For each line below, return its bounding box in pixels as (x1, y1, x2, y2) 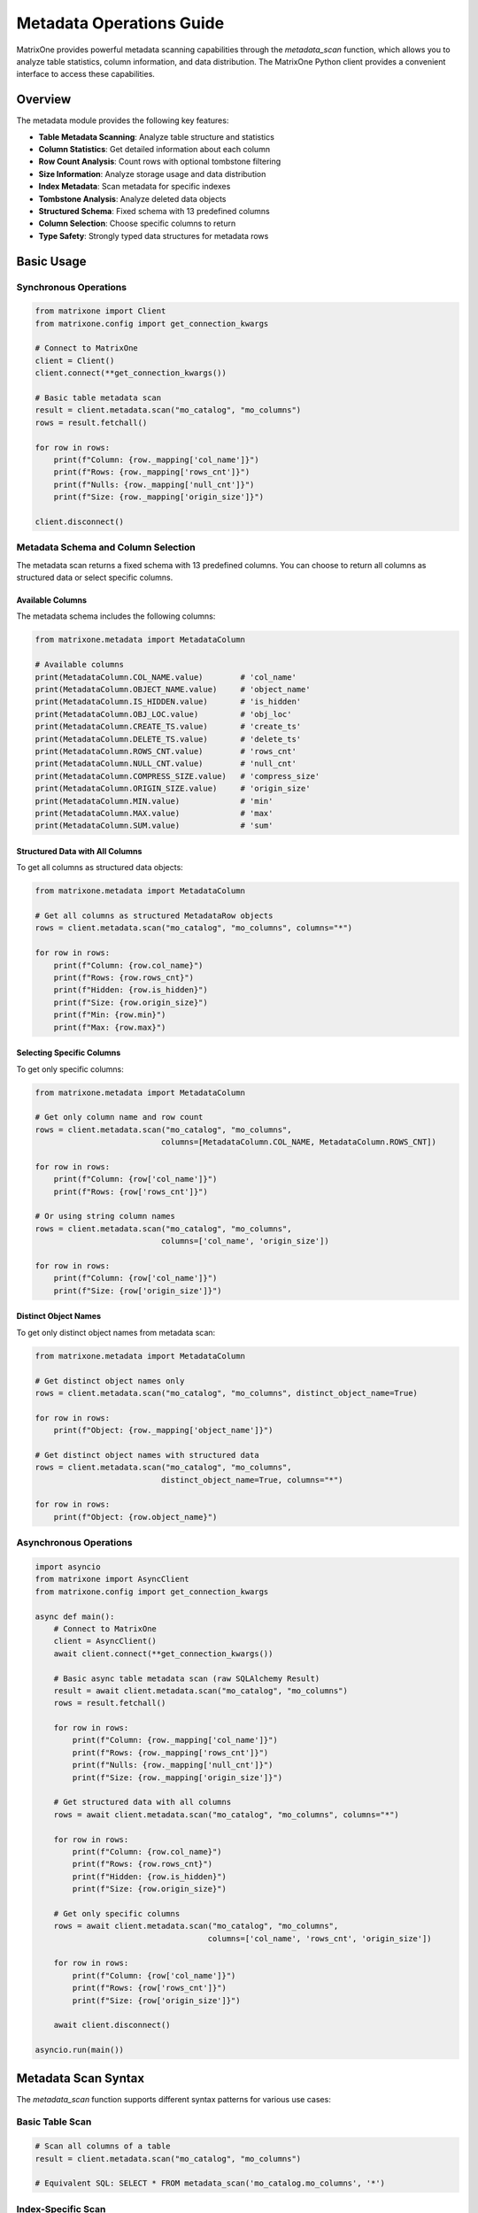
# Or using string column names (35, 1211, 176, 1222)
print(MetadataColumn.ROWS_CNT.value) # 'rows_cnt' (35, 746, 297, 756)
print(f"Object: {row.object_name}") (53, 1512, 218, 1522)
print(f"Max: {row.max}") (53, 1022, 166, 1032)
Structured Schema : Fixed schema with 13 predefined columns (38, 205, 270, 216)
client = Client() (35, 355, 115, 366)
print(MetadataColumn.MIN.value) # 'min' (35, 796, 274, 806)
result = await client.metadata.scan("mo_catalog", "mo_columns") (53, 1685, 349, 1695)
